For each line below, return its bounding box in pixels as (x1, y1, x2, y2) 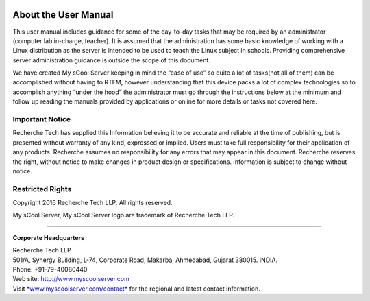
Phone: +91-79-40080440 (12, 265, 88, 274)
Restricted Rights (12, 184, 72, 193)
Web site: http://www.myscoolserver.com (12, 275, 130, 283)
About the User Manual (12, 9, 114, 21)
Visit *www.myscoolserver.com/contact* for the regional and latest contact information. (12, 285, 260, 293)
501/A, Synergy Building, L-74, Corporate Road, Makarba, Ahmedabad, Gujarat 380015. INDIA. (12, 256, 277, 264)
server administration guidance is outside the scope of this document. (12, 56, 210, 64)
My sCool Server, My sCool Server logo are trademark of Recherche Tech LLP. (12, 211, 235, 219)
